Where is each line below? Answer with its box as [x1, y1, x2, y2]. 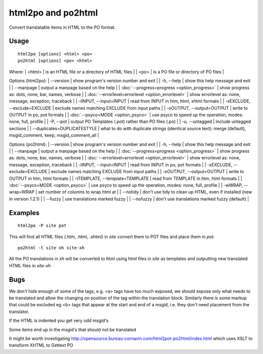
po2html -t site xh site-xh [18, 245, 85, 251]
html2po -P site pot [18, 223, 67, 229]
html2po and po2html [9, 7, 98, 18]
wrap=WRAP [9, 189, 35, 195]
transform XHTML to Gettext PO [9, 342, 74, 348]
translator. [9, 309, 29, 315]
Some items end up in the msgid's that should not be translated [9, 327, 136, 333]
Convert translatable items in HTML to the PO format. [9, 24, 116, 30]
